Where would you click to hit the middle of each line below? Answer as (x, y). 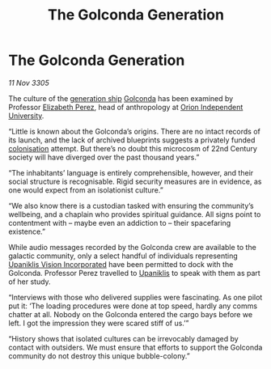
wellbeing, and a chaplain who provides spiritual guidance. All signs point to (135, 214)
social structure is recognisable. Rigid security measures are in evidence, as (135, 181)
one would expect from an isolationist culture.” (86, 190)
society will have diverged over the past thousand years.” (104, 157)
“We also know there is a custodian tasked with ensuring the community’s (131, 206)
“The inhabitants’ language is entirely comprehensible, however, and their (131, 172)
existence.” (27, 231)
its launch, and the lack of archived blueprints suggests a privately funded (132, 140)
